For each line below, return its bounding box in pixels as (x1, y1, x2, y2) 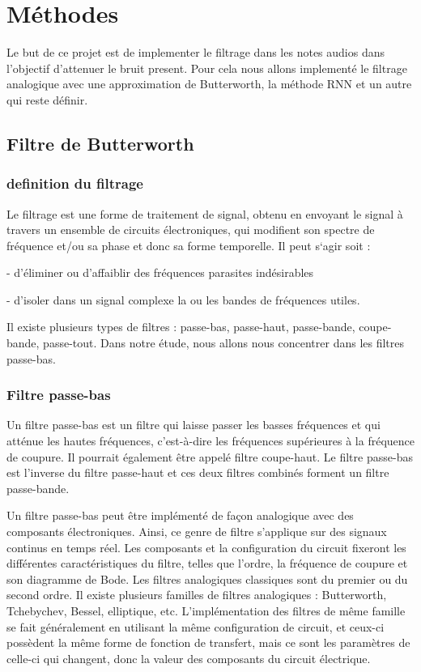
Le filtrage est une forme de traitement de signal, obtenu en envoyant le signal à (6, 205, 403, 222)
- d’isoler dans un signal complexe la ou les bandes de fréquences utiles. (6, 291, 360, 308)
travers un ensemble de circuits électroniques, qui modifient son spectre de (6, 221, 375, 238)
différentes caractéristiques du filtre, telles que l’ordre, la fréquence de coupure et (6, 555, 408, 572)
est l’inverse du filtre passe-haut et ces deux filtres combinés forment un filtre (6, 464, 389, 481)
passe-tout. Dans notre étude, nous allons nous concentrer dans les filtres (43, 334, 405, 351)
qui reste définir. (6, 91, 88, 108)
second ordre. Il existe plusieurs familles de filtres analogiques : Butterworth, (6, 586, 387, 603)
